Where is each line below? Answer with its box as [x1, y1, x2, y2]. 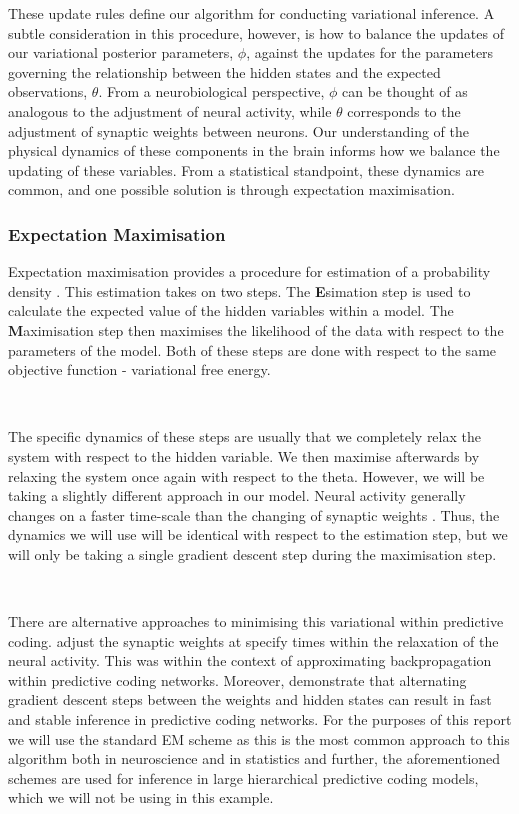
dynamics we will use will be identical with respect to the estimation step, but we [8, 524, 508, 545]
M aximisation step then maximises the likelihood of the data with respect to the [8, 319, 504, 340]
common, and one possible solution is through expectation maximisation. [8, 179, 455, 200]
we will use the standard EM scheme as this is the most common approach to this [8, 728, 510, 749]
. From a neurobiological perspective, [98, 81, 325, 102]
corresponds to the [347, 100, 461, 121]
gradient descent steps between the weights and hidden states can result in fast [8, 689, 492, 710]
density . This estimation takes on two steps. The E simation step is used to [8, 280, 471, 301]
